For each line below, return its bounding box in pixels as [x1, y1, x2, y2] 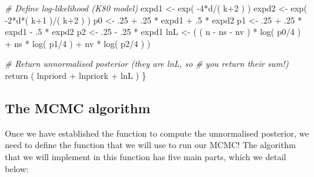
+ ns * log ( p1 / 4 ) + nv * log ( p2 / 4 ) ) [5, 37, 151, 49]
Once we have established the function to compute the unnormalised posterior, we [5, 126, 309, 139]
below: [5, 162, 28, 175]
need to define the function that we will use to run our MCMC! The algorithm [5, 138, 296, 151]
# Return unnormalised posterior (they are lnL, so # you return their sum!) [5, 57, 289, 70]
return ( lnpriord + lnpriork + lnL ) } [5, 69, 146, 81]
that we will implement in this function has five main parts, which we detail [5, 150, 286, 163]
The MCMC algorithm [5, 98, 151, 117]
